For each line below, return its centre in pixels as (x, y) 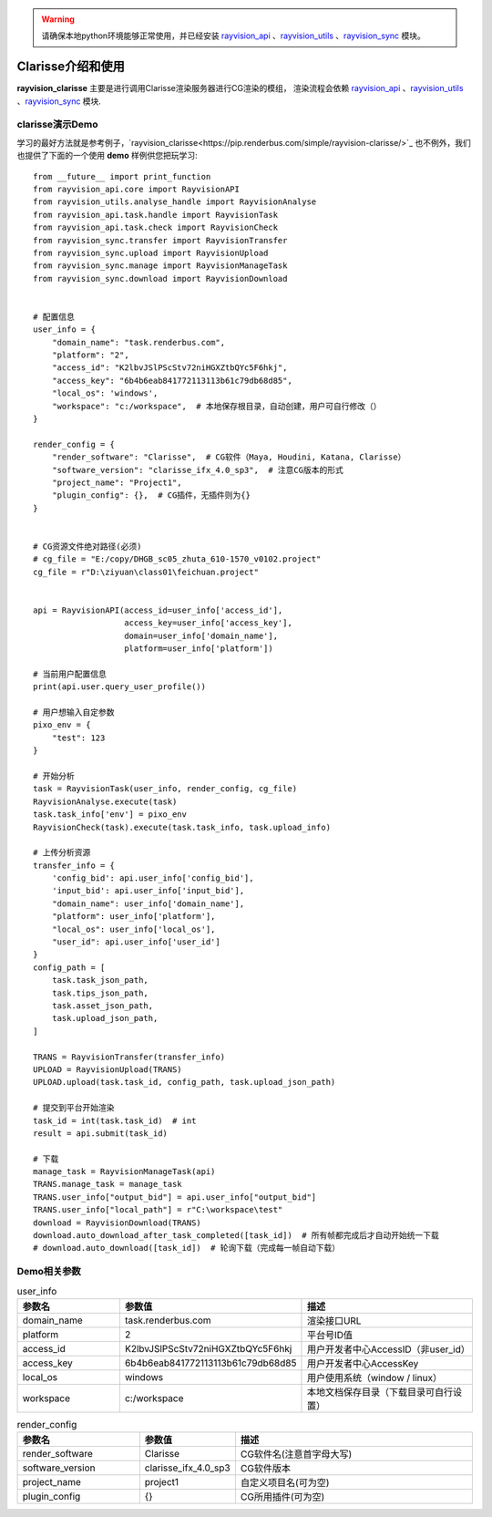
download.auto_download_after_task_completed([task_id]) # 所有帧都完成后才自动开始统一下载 (236, 1236)
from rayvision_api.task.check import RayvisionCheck (155, 227)
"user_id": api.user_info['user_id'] (136, 942)
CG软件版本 (266, 1469)
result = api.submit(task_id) (101, 1133)
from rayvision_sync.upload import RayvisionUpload (151, 253)
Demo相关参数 (49, 1272)
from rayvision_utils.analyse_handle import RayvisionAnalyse (175, 202)
